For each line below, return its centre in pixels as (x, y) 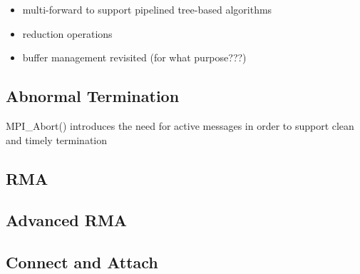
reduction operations (67, 33)
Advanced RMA (67, 220)
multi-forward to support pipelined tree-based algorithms (147, 9)
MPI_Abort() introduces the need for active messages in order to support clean (180, 125)
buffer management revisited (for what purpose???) (134, 57)
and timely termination (57, 139)
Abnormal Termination (93, 96)
